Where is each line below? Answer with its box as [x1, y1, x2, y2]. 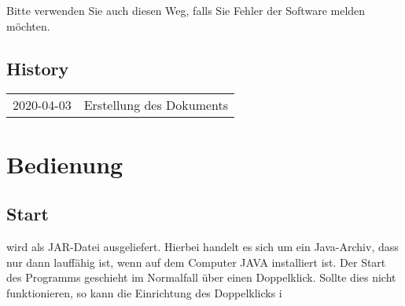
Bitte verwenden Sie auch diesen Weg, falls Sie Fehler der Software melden [6, 2, 366, 18]
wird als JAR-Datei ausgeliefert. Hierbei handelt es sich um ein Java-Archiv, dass [6, 238, 399, 254]
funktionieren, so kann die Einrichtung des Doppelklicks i [6, 284, 282, 301]
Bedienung [6, 148, 123, 180]
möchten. [6, 17, 50, 34]
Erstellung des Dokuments [83, 96, 229, 115]
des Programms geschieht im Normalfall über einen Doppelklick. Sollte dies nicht [6, 269, 396, 286]
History [6, 56, 69, 80]
